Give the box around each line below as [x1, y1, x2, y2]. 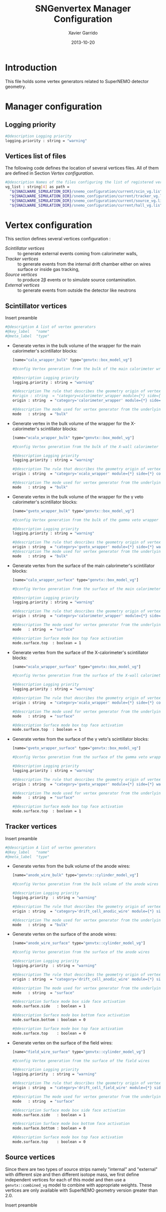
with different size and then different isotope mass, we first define [5, 1171, 139, 1177]
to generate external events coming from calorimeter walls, [17, 251, 138, 257]
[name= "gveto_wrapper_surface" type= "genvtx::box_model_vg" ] [12, 746, 141, 751]
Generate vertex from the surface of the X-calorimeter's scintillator [12, 649, 149, 655]
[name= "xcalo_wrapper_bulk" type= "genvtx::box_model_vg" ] [12, 435, 134, 440]
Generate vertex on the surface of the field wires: [12, 1039, 113, 1046]
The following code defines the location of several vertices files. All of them [5, 165, 159, 171]
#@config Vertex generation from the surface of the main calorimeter [12, 586, 161, 591]
